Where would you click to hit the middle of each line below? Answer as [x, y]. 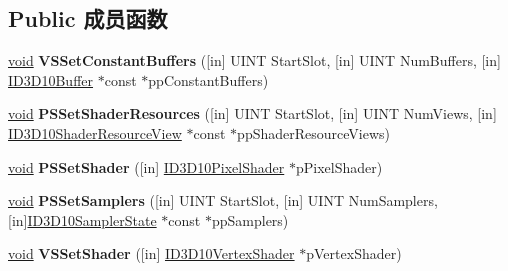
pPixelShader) [339, 166]
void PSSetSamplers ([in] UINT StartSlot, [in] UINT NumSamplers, [223, 200]
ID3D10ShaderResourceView [95, 132]
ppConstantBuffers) [208, 79]
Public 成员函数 [88, 18]
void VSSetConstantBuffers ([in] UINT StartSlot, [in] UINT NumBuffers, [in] [254, 60]
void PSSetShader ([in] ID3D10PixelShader [146, 166]
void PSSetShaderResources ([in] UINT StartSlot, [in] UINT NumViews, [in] [252, 113]
